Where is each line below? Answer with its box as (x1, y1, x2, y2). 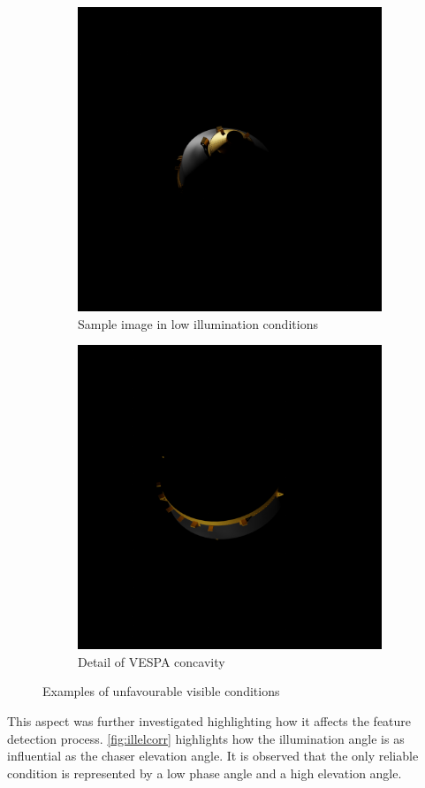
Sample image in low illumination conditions (78, 314, 318, 333)
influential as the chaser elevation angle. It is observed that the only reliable (7, 746, 419, 765)
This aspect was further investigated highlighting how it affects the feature (7, 711, 412, 730)
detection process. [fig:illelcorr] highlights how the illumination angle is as (7, 729, 405, 747)
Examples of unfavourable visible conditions (42, 682, 280, 700)
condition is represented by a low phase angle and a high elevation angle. (7, 763, 402, 782)
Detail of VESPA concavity (78, 652, 225, 670)
